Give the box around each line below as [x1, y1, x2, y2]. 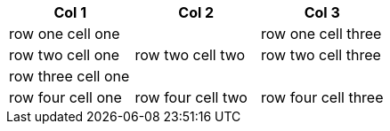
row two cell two [134, 46, 246, 64]
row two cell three [261, 46, 381, 64]
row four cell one [9, 89, 122, 106]
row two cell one [9, 46, 120, 64]
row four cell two [134, 89, 248, 106]
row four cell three [261, 89, 384, 106]
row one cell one [9, 25, 120, 42]
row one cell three [261, 25, 382, 42]
